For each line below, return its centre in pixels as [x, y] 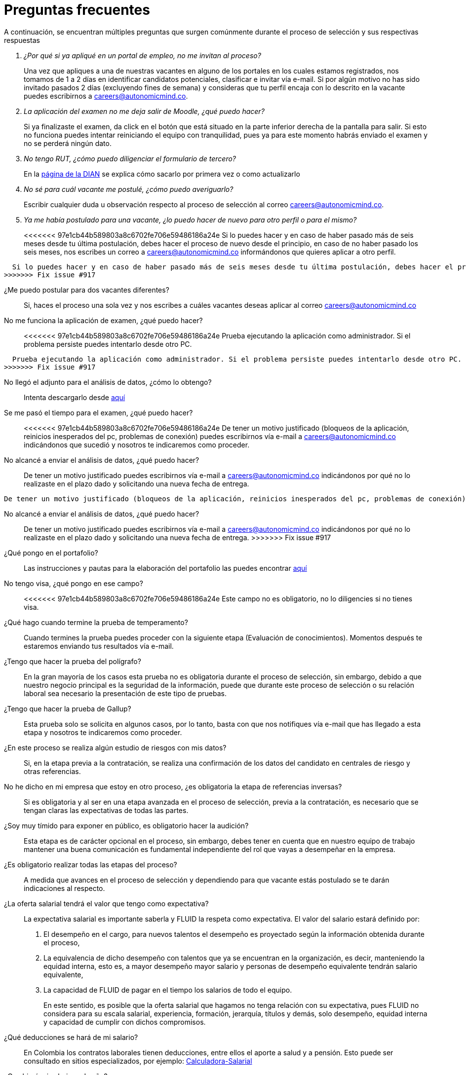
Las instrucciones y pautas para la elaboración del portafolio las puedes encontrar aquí [165, 568]
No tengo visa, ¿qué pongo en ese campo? [74, 583]
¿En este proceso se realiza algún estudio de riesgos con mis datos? [115, 747]
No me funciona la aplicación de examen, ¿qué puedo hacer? [103, 320]
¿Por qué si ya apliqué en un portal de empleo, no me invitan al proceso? [142, 55]
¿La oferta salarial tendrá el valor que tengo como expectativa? [106, 903]
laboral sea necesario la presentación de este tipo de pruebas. [125, 693]
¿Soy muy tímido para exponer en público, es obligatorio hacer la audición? [126, 825]
